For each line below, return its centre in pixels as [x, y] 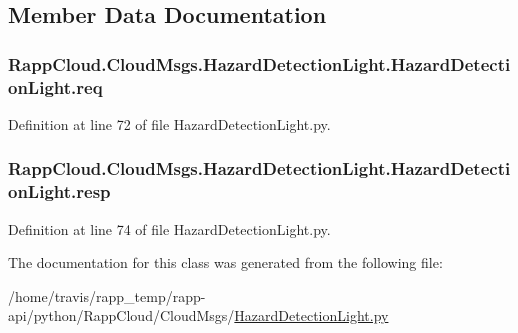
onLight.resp [59, 191]
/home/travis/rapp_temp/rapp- [107, 295]
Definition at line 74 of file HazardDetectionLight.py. [169, 228]
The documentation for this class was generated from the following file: [225, 262]
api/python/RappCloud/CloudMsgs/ [121, 315]
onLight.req [55, 86]
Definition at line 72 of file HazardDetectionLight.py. [169, 123]
